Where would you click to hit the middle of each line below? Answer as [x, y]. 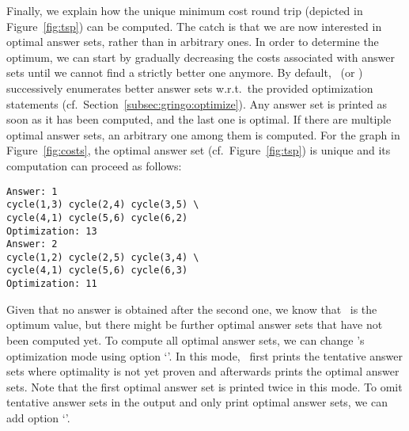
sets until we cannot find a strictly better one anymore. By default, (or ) [185, 72]
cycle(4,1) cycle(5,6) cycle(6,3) [97, 271]
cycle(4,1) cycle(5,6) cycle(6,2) [97, 217]
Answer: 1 [32, 191]
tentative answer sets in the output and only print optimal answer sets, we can [197, 402]
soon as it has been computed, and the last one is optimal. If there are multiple [199, 119]
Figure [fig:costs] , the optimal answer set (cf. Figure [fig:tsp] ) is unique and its [199, 150]
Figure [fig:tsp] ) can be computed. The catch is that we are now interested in [194, 26]
